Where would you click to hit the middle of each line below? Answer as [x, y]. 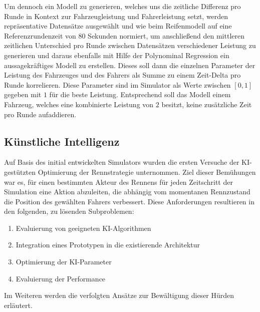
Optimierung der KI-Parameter [64, 262]
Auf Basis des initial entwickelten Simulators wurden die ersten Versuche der [122, 162]
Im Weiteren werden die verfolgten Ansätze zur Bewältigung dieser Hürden [119, 295]
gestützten [20, 172]
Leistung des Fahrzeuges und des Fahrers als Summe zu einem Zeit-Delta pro [122, 75]
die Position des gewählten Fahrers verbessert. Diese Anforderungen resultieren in [129, 201]
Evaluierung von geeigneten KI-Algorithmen [83, 228]
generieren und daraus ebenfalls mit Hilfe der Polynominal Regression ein [117, 55]
